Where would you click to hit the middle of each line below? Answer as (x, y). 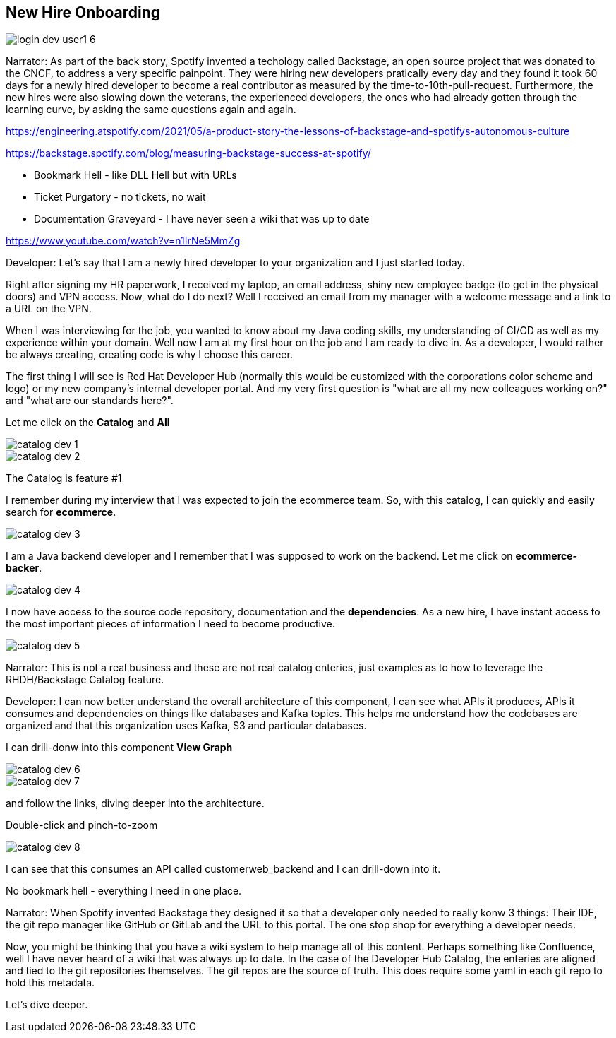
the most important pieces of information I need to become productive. (170, 624)
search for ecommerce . (61, 512)
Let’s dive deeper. (47, 1005)
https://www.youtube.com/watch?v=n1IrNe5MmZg (123, 241)
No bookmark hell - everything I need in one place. (124, 891)
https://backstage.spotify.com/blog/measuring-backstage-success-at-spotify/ (188, 153)
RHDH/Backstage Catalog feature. (85, 680)
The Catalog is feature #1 (64, 478)
